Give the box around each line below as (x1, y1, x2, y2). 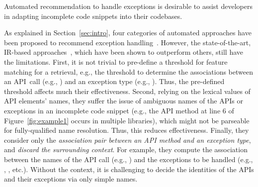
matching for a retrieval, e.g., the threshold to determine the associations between (4, 66, 253, 77)
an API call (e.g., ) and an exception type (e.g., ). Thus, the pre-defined (4, 76, 225, 87)
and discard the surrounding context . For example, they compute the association (4, 144, 248, 155)
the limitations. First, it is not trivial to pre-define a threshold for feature (4, 56, 228, 67)
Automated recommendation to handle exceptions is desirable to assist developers (4, 1, 253, 11)
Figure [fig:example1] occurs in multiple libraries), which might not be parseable (4, 115, 250, 125)
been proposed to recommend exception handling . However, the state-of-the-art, (4, 37, 251, 47)
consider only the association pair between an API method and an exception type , (4, 134, 251, 145)
